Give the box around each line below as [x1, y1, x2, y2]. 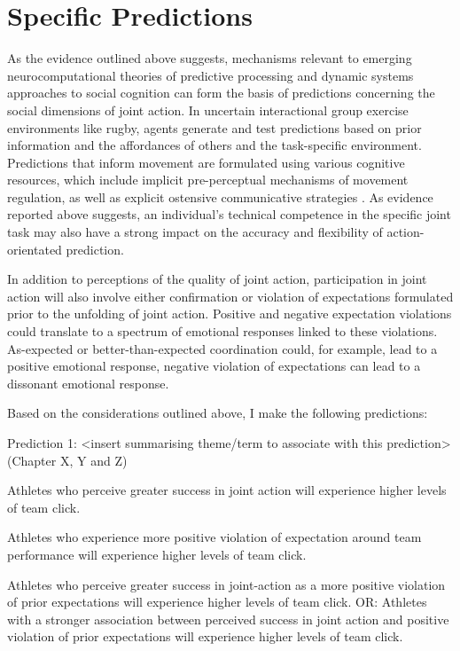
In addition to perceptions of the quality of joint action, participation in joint [7, 270, 427, 288]
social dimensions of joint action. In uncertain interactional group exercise [7, 100, 409, 119]
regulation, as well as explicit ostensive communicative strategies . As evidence [7, 187, 433, 206]
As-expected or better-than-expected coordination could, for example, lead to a [7, 339, 438, 357]
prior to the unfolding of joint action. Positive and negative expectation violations [7, 304, 452, 323]
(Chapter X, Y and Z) [7, 451, 128, 469]
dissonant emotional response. [7, 373, 169, 392]
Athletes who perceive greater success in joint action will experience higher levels [7, 481, 447, 499]
